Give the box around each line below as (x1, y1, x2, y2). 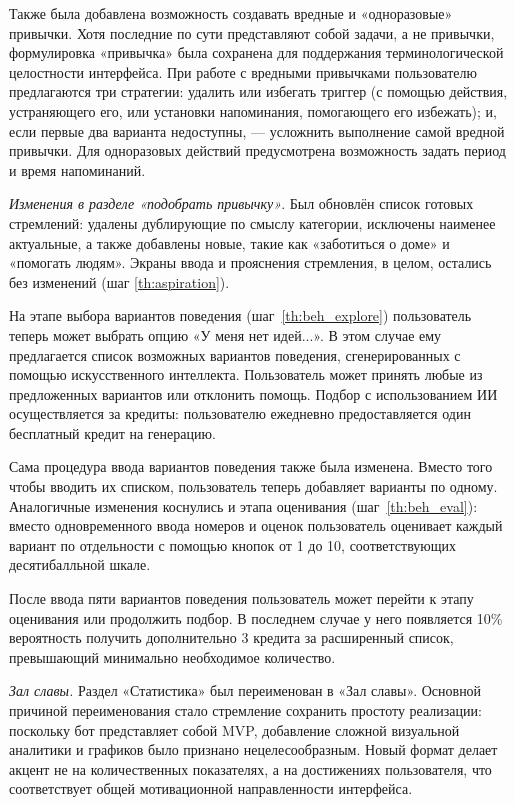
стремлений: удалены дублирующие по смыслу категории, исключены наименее (9, 212, 496, 233)
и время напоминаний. (9, 159, 146, 180)
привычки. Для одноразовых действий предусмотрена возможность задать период (9, 140, 506, 161)
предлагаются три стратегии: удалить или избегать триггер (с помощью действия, (9, 81, 508, 102)
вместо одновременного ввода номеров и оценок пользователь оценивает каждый (9, 515, 503, 536)
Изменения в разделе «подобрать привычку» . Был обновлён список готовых (9, 193, 474, 214)
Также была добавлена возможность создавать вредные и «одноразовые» (9, 3, 453, 23)
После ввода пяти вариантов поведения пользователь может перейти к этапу (9, 588, 474, 609)
